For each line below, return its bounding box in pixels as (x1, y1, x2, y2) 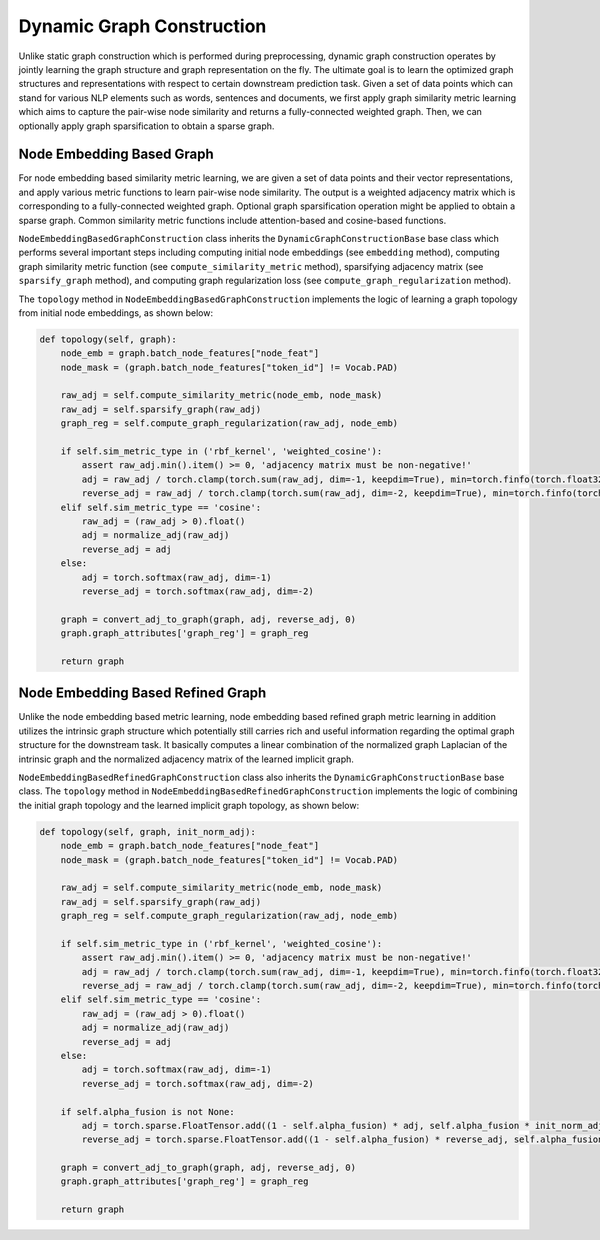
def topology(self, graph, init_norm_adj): (39, 826, 257, 837)
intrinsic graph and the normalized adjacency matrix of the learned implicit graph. (18, 753, 355, 765)
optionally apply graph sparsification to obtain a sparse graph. (18, 120, 275, 132)
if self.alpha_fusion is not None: (60, 1106, 235, 1117)
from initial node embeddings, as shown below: (18, 306, 214, 319)
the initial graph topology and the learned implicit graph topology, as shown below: (18, 799, 360, 811)
